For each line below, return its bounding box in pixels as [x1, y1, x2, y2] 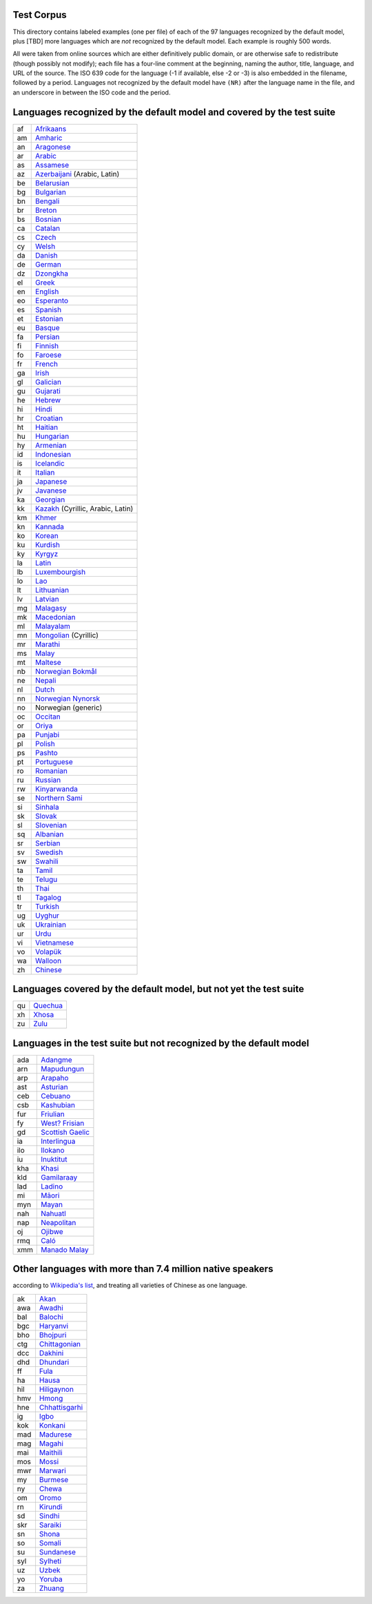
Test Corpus [12, 9, 67, 21]
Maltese [35, 657, 61, 667]
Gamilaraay [40, 1172, 78, 1182]
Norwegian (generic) [35, 703, 103, 712]
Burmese [39, 1474, 69, 1484]
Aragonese [35, 142, 72, 152]
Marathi [35, 639, 61, 649]
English [35, 287, 59, 296]
